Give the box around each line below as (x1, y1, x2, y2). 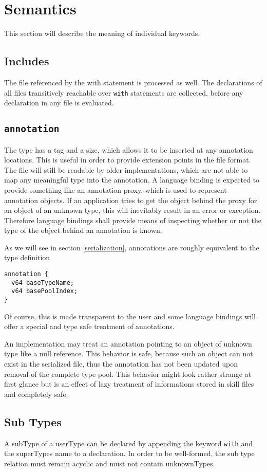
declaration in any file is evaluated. (4, 97, 114, 108)
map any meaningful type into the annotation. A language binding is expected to (4, 174, 260, 185)
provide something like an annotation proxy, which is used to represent (4, 184, 227, 195)
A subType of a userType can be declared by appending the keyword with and (4, 438, 253, 448)
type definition (4, 252, 50, 263)
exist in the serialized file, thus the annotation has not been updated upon (4, 358, 238, 369)
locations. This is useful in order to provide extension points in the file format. (4, 154, 251, 165)
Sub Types (4, 413, 62, 429)
